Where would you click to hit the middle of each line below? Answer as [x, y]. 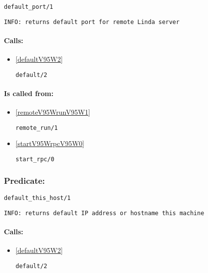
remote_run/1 [37, 128]
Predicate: [25, 180]
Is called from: [29, 93]
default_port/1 [29, 7]
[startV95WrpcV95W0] [50, 143]
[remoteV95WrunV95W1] [53, 112]
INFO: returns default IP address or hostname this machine [104, 213]
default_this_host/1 [38, 198]
